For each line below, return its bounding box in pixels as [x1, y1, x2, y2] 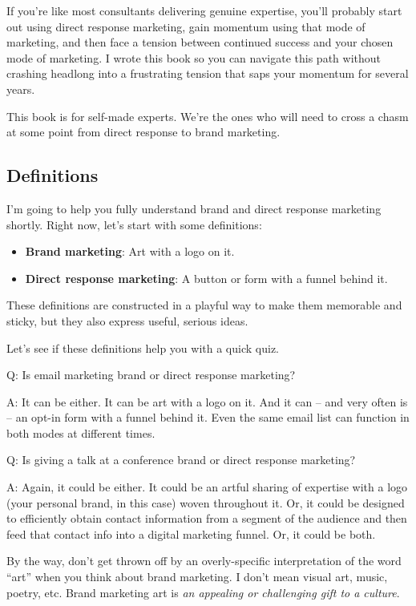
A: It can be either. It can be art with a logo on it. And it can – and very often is [6, 393, 408, 410]
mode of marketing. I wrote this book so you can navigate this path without [6, 49, 381, 66]
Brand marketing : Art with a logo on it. [25, 243, 235, 260]
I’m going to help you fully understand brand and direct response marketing [6, 200, 382, 216]
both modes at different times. [6, 424, 155, 441]
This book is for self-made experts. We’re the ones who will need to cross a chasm [6, 107, 409, 124]
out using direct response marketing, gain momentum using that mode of [6, 18, 366, 34]
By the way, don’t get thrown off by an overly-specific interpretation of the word [6, 552, 402, 569]
